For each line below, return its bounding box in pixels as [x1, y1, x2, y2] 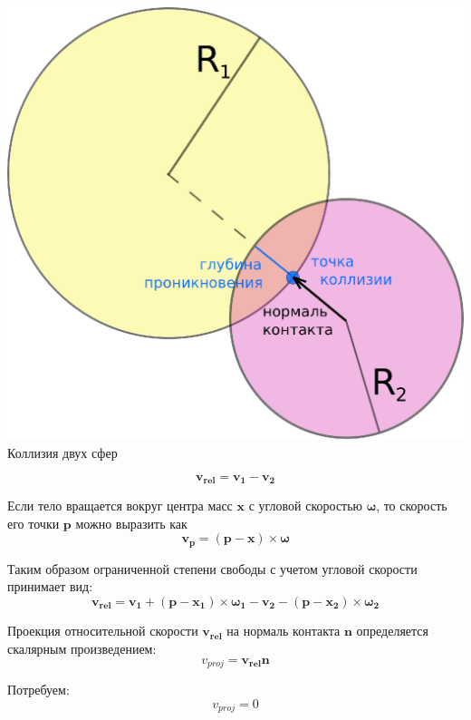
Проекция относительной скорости [7, 621, 198, 640]
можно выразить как [75, 513, 187, 532]
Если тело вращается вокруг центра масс [7, 496, 233, 515]
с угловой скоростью [248, 496, 363, 515]
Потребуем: [7, 679, 70, 698]
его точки [7, 513, 60, 532]
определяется [356, 621, 428, 640]
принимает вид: [7, 577, 93, 596]
